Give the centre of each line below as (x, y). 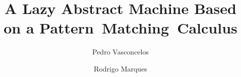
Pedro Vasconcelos (120, 52)
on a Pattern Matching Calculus (120, 28)
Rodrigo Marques (120, 68)
